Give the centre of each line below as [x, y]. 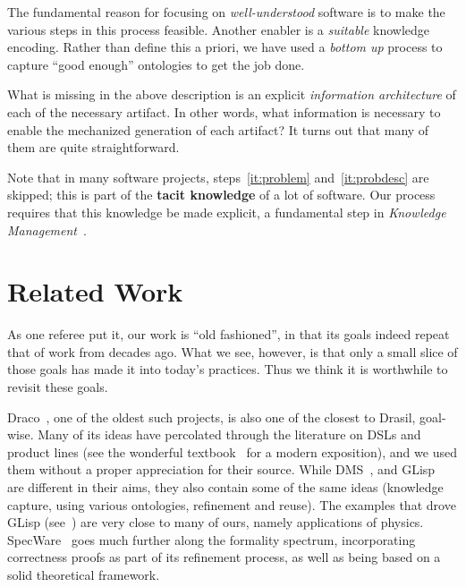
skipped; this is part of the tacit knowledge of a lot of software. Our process [221, 195]
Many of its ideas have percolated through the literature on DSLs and [229, 434]
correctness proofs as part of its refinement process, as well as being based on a [224, 557]
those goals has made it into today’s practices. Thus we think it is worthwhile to [228, 369]
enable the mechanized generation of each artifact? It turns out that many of [218, 129]
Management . [47, 230]
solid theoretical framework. [84, 574]
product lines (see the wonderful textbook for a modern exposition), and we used [232, 451]
